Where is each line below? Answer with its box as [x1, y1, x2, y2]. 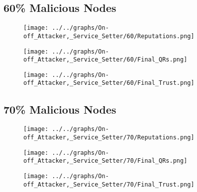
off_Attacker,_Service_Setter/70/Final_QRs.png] [23, 157, 188, 165]
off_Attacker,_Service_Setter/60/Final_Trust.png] [23, 79, 195, 87]
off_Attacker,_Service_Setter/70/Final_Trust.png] [23, 181, 195, 188]
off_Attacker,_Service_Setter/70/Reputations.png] [23, 134, 195, 141]
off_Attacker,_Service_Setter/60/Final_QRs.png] [23, 56, 188, 64]
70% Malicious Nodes [3, 101, 116, 117]
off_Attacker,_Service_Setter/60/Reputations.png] [23, 32, 195, 40]
